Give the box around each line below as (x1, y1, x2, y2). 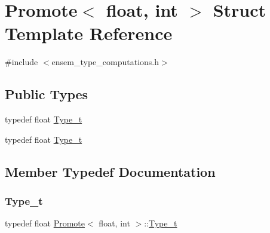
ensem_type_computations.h (51, 56, 159, 68)
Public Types (5, 85, 88, 103)
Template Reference (5, 21, 173, 45)
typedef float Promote (5, 217, 85, 229)
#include (5, 56, 38, 68)
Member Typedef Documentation (5, 162, 216, 180)
